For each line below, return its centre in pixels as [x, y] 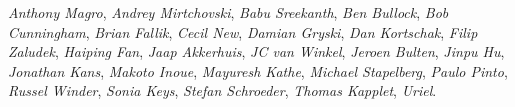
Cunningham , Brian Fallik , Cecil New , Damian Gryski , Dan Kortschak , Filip [243, 31]
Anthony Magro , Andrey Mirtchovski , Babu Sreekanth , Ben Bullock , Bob [228, 12]
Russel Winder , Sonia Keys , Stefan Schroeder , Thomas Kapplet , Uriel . [222, 90]
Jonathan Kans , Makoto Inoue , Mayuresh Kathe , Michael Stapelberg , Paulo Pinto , [258, 70]
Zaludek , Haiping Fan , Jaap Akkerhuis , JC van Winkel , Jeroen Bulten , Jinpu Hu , [256, 51]
